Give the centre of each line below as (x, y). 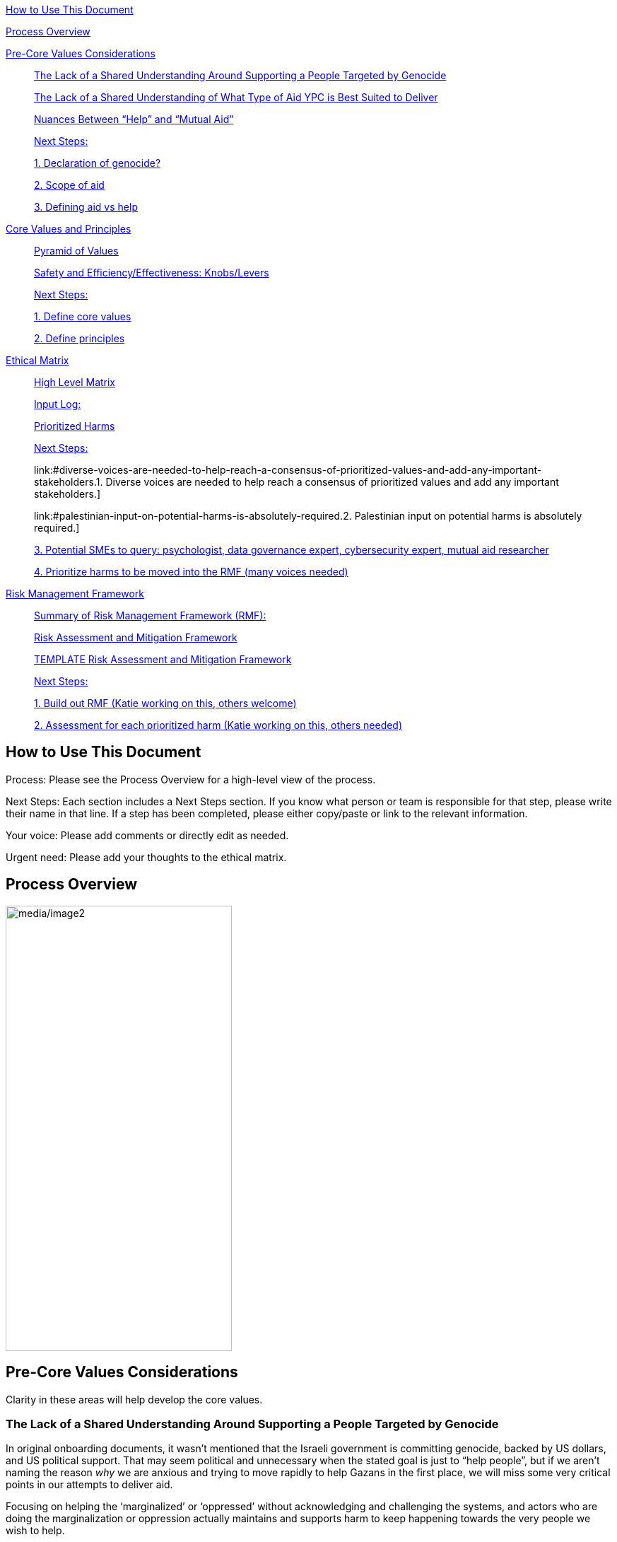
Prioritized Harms (75, 426)
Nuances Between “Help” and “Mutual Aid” (134, 119)
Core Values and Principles (69, 229)
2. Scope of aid (69, 185)
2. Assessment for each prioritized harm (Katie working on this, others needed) (218, 725)
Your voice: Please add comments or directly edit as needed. (147, 835)
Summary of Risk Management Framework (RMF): (150, 615)
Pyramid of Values (76, 251)
